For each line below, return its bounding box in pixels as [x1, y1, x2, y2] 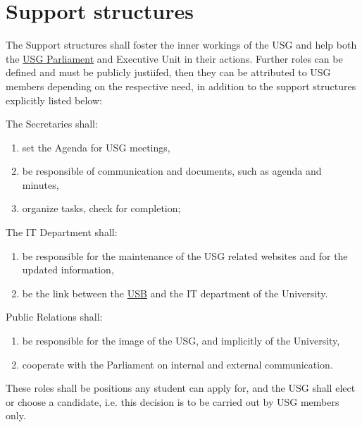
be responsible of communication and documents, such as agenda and [22, 163, 322, 178]
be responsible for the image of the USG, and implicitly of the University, [22, 333, 340, 348]
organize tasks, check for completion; [22, 201, 181, 216]
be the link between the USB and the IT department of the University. [22, 285, 328, 300]
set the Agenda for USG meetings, [22, 140, 170, 154]
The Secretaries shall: [6, 116, 98, 131]
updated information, [22, 262, 114, 277]
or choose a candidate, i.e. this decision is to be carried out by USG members [6, 394, 339, 409]
